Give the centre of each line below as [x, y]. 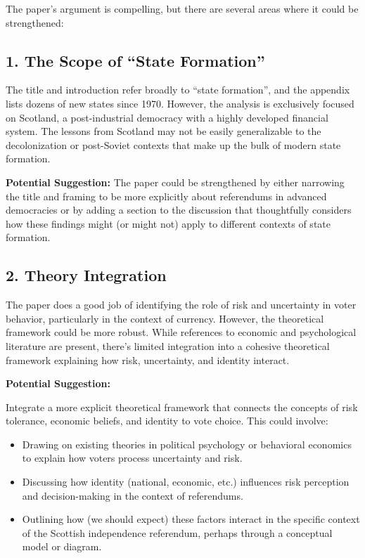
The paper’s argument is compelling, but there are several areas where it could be [182, 8]
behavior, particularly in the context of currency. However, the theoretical [165, 318]
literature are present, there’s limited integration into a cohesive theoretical [168, 345]
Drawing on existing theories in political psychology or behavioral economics [187, 444]
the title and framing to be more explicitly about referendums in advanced [166, 196]
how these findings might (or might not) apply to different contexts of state [168, 223]
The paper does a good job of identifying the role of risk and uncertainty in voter [181, 305]
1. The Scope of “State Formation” [135, 60]
